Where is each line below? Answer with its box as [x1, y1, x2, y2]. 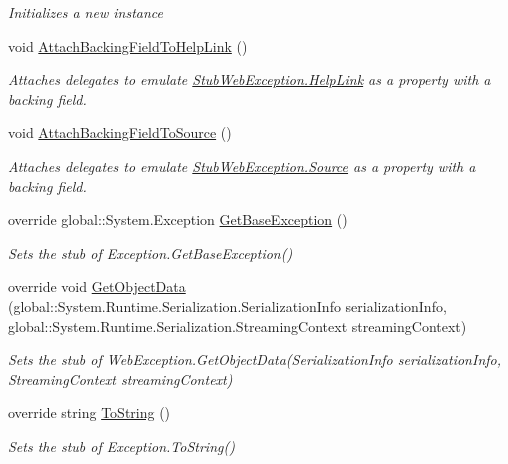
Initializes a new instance [8, 2, 163, 22]
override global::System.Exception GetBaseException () [8, 209, 348, 230]
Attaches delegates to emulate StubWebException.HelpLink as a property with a [8, 69, 491, 90]
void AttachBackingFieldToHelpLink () [8, 35, 248, 56]
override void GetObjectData [8, 276, 186, 297]
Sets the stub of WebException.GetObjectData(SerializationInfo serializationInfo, [8, 349, 501, 370]
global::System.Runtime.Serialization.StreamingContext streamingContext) [8, 315, 467, 336]
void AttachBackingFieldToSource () [8, 122, 232, 143]
